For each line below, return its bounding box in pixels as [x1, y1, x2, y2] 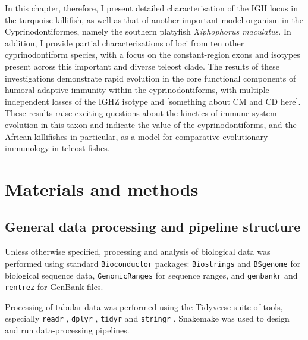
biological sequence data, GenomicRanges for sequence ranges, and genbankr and [5, 269, 298, 281]
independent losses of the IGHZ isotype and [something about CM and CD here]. [5, 95, 301, 107]
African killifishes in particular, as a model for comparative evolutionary [5, 130, 268, 142]
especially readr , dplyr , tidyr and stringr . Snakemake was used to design [5, 312, 290, 325]
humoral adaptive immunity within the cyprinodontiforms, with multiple [5, 83, 269, 96]
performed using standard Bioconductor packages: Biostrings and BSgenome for [5, 257, 301, 269]
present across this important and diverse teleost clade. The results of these [5, 60, 280, 72]
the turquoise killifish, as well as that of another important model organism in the [5, 13, 303, 26]
